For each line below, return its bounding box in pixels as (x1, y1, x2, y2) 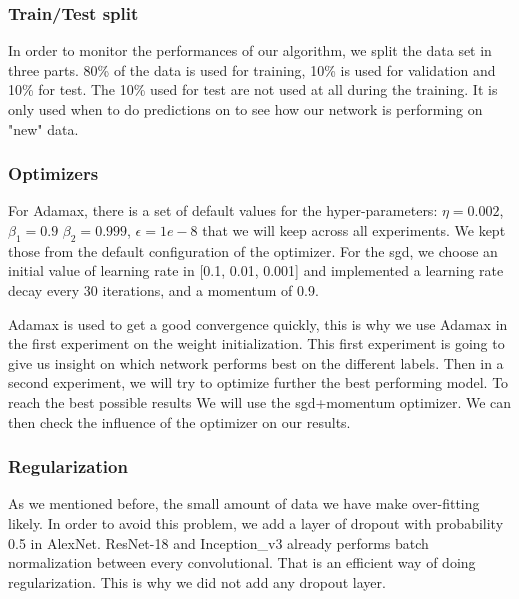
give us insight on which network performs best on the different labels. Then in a (8, 352, 504, 373)
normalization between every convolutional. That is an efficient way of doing (8, 552, 476, 573)
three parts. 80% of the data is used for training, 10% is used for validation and (8, 59, 496, 80)
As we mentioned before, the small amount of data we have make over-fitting (8, 493, 480, 514)
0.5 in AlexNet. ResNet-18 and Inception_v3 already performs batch (8, 532, 429, 553)
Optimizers (8, 161, 99, 186)
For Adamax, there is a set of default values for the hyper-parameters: (8, 200, 438, 221)
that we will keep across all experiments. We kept (202, 220, 506, 240)
